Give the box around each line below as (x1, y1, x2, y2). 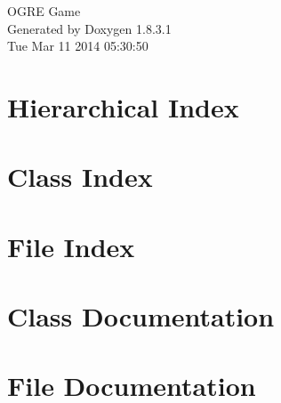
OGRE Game (7, 2, 81, 20)
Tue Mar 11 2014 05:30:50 (7, 36, 149, 55)
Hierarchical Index (7, 88, 239, 125)
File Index (7, 228, 135, 264)
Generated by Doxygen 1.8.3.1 (7, 19, 172, 37)
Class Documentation (7, 298, 275, 334)
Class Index (7, 158, 153, 195)
